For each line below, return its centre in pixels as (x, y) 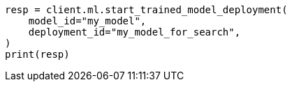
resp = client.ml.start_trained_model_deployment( (146, 10)
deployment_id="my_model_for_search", (134, 32)
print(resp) (37, 54)
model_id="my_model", (87, 21)
